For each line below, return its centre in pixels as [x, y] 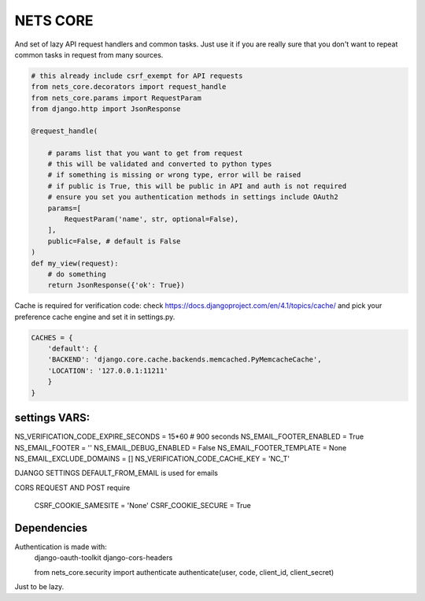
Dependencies [51, 528]
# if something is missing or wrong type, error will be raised [174, 175]
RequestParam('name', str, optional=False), [152, 219]
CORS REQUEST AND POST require [72, 488]
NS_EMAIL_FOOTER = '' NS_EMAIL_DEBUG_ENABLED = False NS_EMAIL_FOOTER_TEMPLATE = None [181, 447]
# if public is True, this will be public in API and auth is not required [197, 186]
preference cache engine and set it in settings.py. [95, 317]
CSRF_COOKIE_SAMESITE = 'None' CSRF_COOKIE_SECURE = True [142, 506]
